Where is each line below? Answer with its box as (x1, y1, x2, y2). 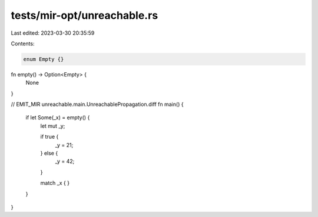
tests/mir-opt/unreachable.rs (11, 9, 158, 22)
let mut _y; (40, 122, 65, 129)
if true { (40, 133, 59, 141)
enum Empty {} (23, 56, 64, 62)
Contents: (11, 40, 35, 47)
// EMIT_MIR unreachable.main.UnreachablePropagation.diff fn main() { (11, 101, 184, 108)
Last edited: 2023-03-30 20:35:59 (11, 29, 95, 36)
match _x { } (40, 179, 70, 186)
